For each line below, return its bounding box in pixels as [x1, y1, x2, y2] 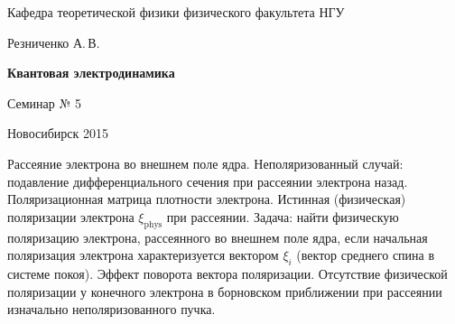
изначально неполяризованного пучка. [7, 300, 216, 319]
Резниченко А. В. [7, 32, 100, 51]
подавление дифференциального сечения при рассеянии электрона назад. [7, 171, 408, 190]
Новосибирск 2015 [7, 124, 108, 143]
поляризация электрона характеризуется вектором [7, 245, 279, 264]
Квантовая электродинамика [7, 63, 175, 82]
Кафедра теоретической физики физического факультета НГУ [7, 3, 345, 21]
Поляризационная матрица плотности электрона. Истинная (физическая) [7, 190, 406, 208]
